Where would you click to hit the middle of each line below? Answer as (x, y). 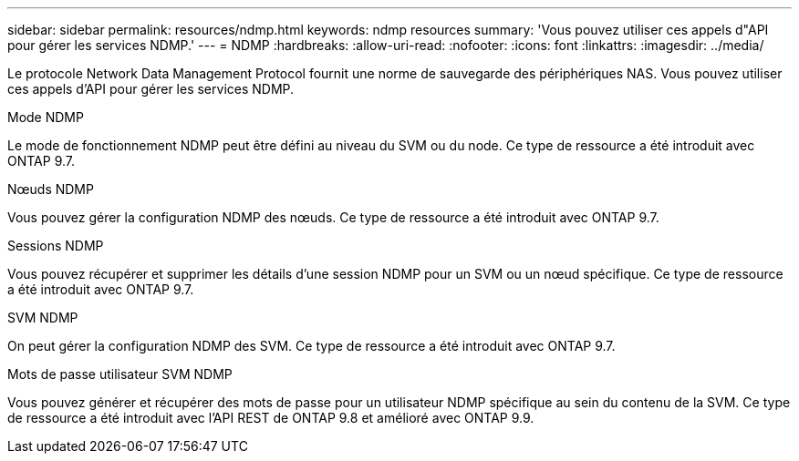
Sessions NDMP (56, 246)
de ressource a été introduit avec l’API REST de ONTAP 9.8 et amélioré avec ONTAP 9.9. (271, 418)
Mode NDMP (46, 117)
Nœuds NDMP (51, 189)
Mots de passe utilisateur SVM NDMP (120, 374)
